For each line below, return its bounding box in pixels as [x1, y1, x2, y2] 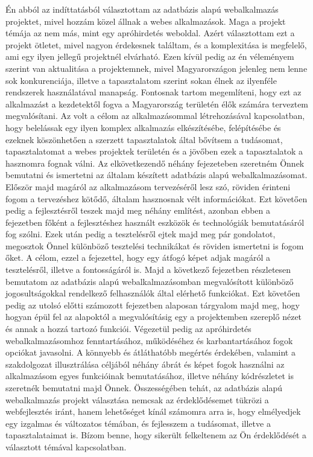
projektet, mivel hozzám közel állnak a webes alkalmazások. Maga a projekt [5, 14, 286, 27]
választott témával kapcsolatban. [5, 440, 127, 453]
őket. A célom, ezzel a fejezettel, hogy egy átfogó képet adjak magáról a [5, 251, 271, 264]
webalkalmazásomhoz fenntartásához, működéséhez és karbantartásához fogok [5, 334, 293, 347]
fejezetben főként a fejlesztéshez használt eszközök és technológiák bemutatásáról [5, 216, 305, 228]
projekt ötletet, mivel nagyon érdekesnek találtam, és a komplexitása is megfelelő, [5, 38, 307, 51]
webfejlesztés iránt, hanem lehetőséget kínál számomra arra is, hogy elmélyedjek [5, 405, 301, 418]
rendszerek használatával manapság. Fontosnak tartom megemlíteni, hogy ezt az [5, 86, 302, 98]
